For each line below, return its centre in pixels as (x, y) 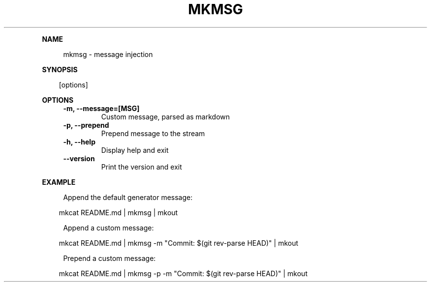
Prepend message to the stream (153, 133)
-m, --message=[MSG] (101, 108)
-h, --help (79, 142)
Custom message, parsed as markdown (166, 116)
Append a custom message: (108, 228)
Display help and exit (135, 150)
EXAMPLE (59, 182)
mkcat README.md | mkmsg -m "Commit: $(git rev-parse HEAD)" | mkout (179, 243)
